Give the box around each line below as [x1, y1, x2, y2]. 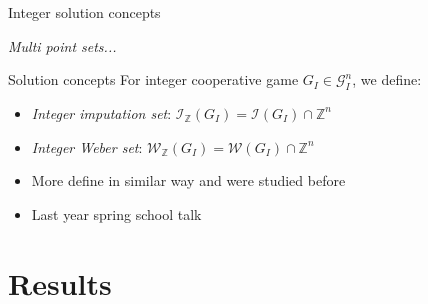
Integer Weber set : [31, 136, 143, 157]
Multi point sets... [8, 35, 117, 56]
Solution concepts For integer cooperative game [8, 69, 299, 90]
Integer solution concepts [8, 2, 161, 22]
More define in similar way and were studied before [31, 170, 346, 191]
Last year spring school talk [31, 203, 202, 224]
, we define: [352, 69, 422, 90]
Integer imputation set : [31, 102, 172, 123]
